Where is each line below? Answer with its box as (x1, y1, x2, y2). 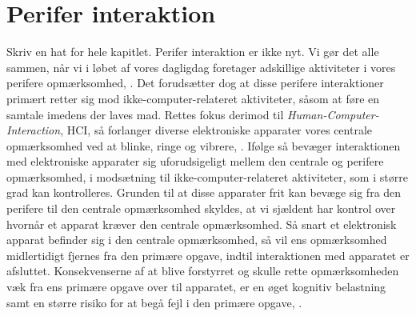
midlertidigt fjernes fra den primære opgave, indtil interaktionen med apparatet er (6, 246, 410, 263)
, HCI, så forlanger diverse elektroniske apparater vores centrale (60, 122, 372, 138)
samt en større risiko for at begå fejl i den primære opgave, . (6, 294, 302, 310)
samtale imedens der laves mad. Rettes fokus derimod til (6, 106, 284, 122)
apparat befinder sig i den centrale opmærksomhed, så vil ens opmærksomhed (6, 231, 387, 248)
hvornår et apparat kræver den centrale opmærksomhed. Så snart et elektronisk (6, 215, 397, 232)
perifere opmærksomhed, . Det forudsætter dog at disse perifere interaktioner (6, 74, 384, 91)
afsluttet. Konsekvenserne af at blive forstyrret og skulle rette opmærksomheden (6, 262, 399, 279)
